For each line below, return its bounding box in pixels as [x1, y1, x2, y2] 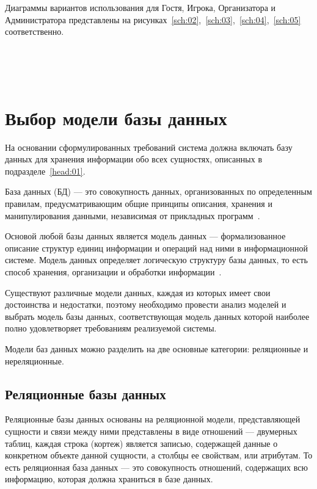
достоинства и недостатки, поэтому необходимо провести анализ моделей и [5, 298, 286, 311]
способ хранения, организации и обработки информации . [5, 266, 222, 278]
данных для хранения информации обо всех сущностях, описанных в [5, 153, 262, 165]
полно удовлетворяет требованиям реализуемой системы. [5, 322, 217, 335]
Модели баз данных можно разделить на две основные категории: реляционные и [5, 342, 308, 355]
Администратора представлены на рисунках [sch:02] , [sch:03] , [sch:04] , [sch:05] [5, 13, 301, 26]
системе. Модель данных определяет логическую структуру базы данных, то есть [5, 253, 308, 266]
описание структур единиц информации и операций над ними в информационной [5, 241, 308, 254]
